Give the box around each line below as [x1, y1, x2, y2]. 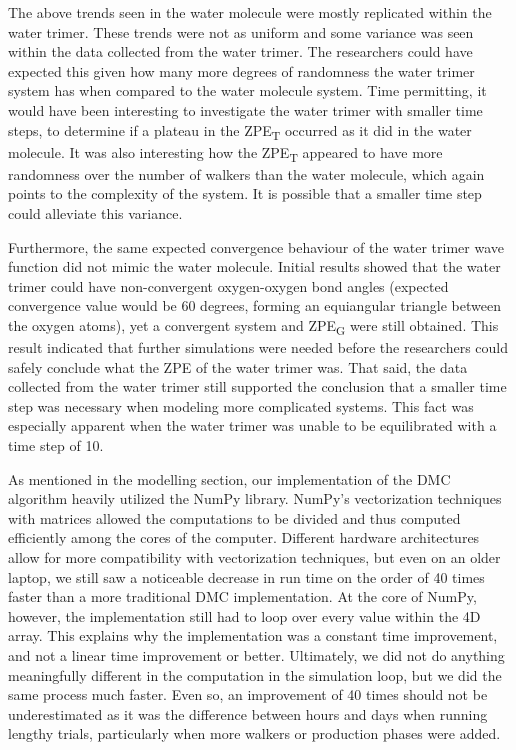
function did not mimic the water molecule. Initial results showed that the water [8, 256, 501, 277]
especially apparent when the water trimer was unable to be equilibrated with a [8, 415, 497, 436]
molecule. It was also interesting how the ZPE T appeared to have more [8, 141, 443, 165]
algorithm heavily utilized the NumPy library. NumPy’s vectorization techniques [8, 488, 502, 509]
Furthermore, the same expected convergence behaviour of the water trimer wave [8, 236, 504, 257]
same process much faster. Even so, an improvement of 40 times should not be [8, 684, 488, 705]
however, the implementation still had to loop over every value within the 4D [8, 605, 481, 626]
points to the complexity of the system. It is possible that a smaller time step [8, 183, 482, 204]
